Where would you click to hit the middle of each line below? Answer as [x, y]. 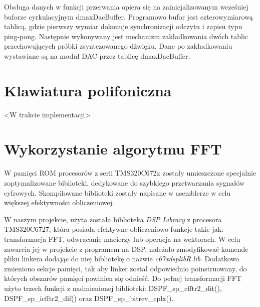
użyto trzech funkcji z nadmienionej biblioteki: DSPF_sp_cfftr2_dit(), [113, 288]
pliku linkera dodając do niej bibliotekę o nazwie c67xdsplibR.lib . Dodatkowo [122, 259]
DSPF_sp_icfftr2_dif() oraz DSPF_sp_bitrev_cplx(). [89, 298]
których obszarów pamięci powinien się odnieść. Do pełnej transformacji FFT [123, 278]
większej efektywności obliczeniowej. [59, 202]
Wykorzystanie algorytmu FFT [113, 149]
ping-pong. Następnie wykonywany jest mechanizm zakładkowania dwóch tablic [126, 36]
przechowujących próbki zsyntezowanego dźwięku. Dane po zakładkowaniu [118, 46]
